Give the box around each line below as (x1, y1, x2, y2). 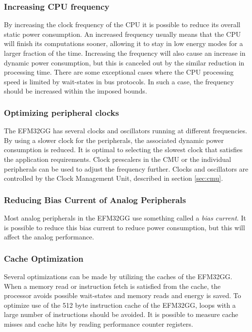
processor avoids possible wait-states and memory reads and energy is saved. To (4, 290, 241, 300)
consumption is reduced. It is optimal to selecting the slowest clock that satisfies (4, 144, 243, 155)
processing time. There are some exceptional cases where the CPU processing (4, 67, 234, 77)
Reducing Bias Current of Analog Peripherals (4, 193, 186, 206)
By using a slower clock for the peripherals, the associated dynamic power (4, 135, 224, 145)
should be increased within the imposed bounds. (4, 86, 147, 96)
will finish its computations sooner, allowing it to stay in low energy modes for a (4, 38, 243, 48)
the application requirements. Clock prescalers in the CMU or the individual (4, 154, 231, 164)
